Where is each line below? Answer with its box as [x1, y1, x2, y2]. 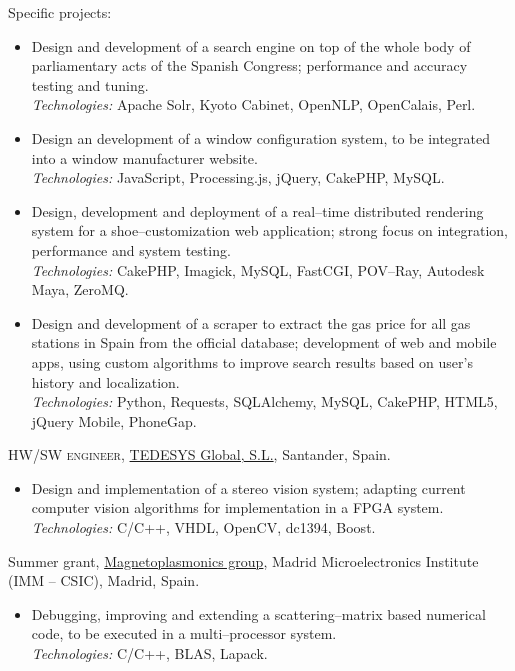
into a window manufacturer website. [31, 147, 258, 168]
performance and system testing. [31, 239, 231, 260]
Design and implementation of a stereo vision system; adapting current [31, 477, 466, 498]
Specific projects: [8, 2, 112, 22]
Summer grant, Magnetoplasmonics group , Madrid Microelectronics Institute [8, 550, 479, 571]
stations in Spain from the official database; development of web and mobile [31, 332, 497, 353]
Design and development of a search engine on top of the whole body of [31, 35, 471, 56]
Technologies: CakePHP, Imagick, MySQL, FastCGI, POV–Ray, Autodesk [31, 259, 485, 280]
